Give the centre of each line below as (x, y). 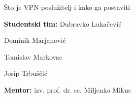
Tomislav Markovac (33, 56)
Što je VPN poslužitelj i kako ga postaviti (67, 7)
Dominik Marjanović (35, 40)
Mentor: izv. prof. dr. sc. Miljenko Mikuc (68, 89)
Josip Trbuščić (26, 73)
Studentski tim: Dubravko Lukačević (63, 23)
